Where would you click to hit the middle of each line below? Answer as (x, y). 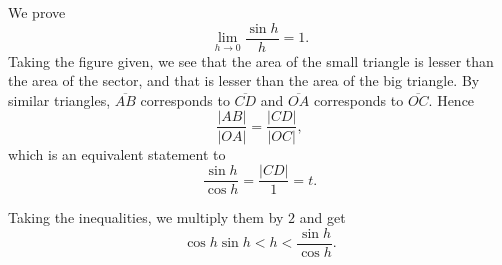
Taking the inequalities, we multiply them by (146, 217)
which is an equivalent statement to (117, 153)
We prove (37, 12)
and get (322, 217)
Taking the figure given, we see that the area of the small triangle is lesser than (251, 60)
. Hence (451, 99)
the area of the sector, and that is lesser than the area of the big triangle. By (244, 80)
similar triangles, (59, 99)
